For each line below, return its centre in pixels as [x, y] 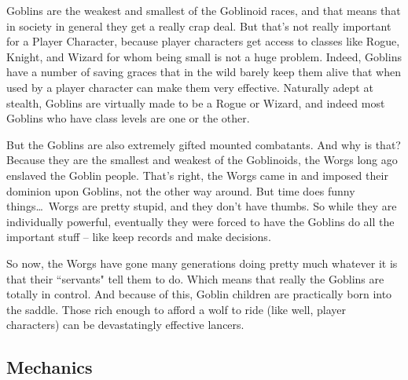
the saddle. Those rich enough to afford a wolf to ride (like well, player [176, 309]
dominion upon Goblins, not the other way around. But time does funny [181, 190]
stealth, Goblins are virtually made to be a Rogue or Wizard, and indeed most [196, 102]
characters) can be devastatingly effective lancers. [125, 325]
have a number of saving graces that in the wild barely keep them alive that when [204, 72]
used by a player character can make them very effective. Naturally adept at [190, 87]
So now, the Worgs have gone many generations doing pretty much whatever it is [202, 263]
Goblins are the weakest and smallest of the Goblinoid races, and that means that [204, 10]
